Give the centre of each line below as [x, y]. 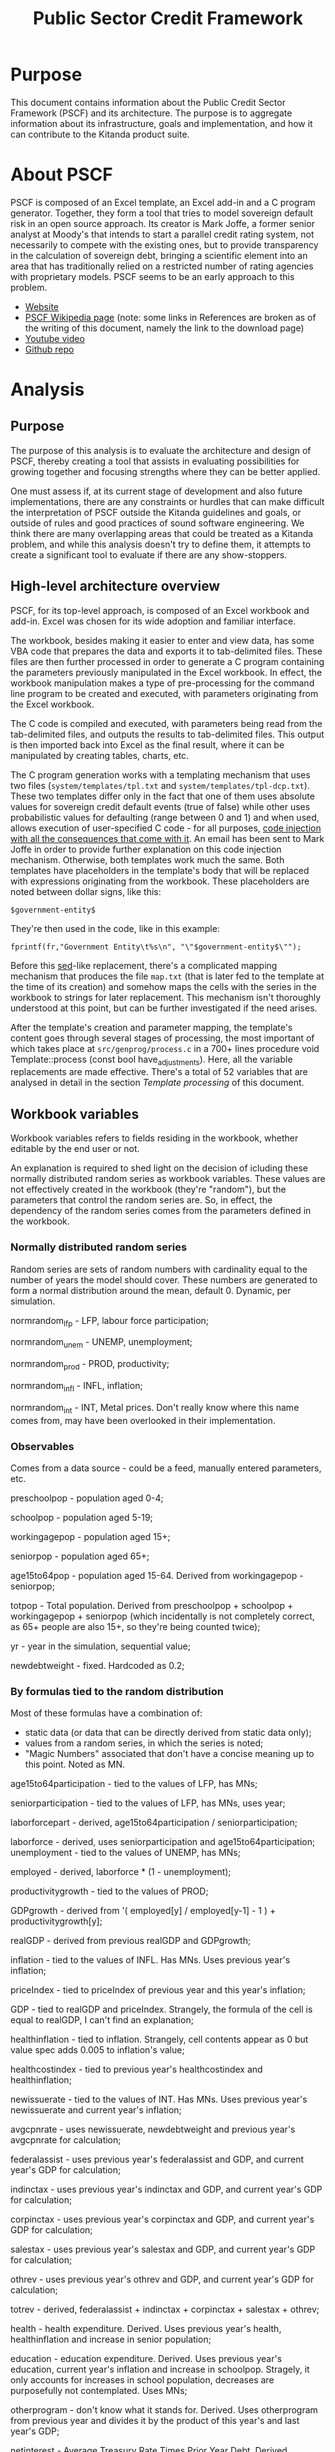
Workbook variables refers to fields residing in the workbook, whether [154, 1138]
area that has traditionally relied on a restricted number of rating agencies [162, 266]
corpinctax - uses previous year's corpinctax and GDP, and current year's [162, 2219]
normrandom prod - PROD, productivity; [90, 1365]
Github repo [49, 349]
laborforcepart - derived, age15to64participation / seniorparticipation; [154, 1823]
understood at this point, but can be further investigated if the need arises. [164, 1008]
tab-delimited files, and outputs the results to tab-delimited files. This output [167, 734]
